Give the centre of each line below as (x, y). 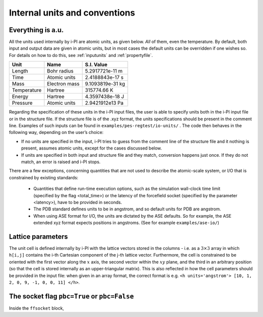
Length (20, 71)
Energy (20, 96)
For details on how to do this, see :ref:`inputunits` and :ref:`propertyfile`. (81, 55)
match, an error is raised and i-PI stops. (61, 162)
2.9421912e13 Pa (104, 103)
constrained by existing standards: (44, 177)
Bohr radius (60, 71)
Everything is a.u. (36, 30)
